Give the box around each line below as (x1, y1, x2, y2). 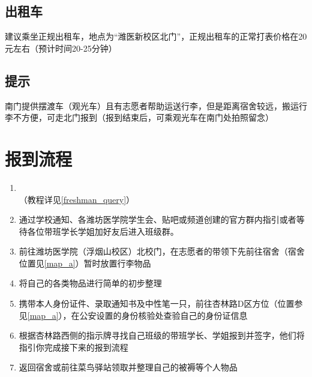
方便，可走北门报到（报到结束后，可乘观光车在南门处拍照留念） (21, 111, 274, 124)
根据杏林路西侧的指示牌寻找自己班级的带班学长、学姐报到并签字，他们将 (19, 329, 305, 342)
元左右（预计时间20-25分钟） (5, 41, 117, 54)
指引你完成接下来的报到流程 (19, 340, 128, 353)
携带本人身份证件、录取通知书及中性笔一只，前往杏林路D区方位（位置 (19, 297, 295, 310)
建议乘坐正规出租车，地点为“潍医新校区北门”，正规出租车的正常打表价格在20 (5, 30, 307, 43)
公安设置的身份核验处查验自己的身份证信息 (79, 309, 248, 321)
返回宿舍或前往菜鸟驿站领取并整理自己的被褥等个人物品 (19, 361, 238, 373)
